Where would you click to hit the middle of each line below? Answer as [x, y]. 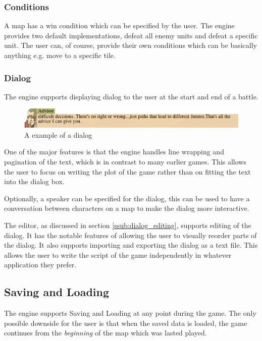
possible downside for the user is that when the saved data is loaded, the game [126, 323]
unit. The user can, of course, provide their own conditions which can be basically [130, 45]
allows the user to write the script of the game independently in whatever [118, 254]
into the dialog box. [34, 181]
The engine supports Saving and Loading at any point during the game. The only [130, 313]
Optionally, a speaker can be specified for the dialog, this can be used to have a [127, 198]
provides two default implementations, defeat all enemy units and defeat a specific [131, 35]
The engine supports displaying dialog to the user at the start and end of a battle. [131, 96]
